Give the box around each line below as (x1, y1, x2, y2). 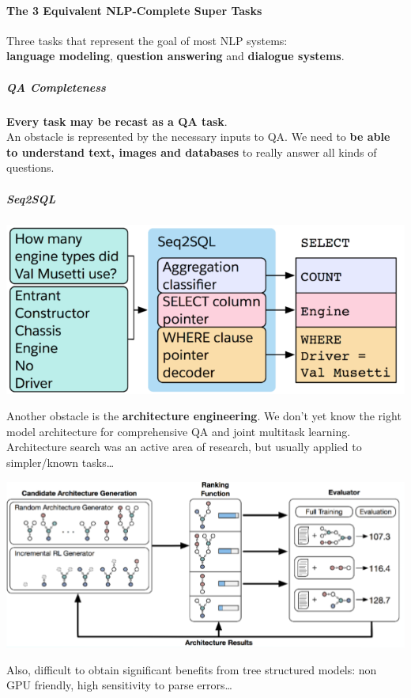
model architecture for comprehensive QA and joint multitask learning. (6, 423, 351, 439)
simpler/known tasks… (6, 454, 115, 471)
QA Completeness (6, 78, 106, 95)
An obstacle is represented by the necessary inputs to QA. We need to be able (6, 128, 390, 145)
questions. (6, 159, 55, 176)
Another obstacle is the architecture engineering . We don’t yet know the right (6, 408, 402, 424)
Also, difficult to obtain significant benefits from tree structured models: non (6, 661, 377, 677)
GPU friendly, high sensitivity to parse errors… (6, 677, 232, 693)
